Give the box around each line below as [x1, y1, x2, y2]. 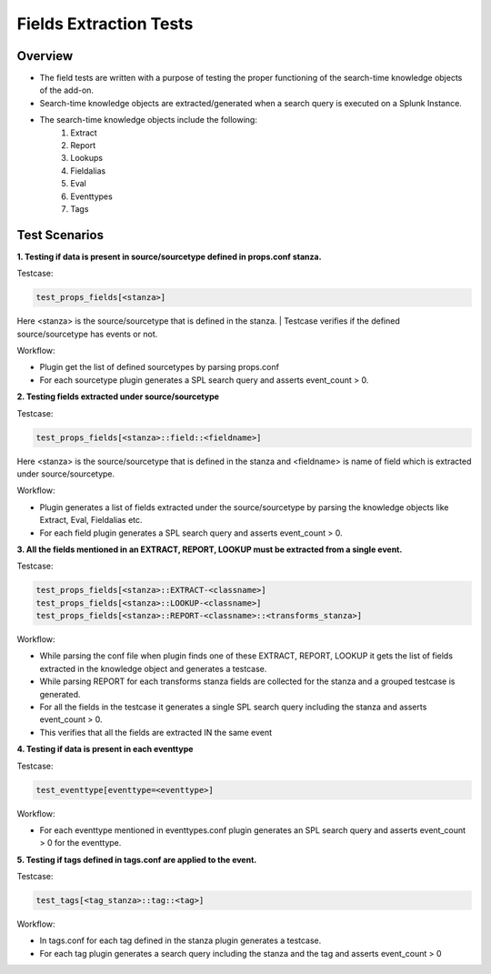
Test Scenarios [16, 227, 105, 243]
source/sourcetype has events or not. [16, 328, 158, 339]
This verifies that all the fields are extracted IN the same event [39, 727, 273, 738]
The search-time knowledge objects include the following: [39, 115, 258, 126]
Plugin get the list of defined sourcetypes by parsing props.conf [39, 362, 279, 373]
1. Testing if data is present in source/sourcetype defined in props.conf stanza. [16, 251, 322, 262]
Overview [16, 48, 74, 64]
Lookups [70, 153, 104, 164]
